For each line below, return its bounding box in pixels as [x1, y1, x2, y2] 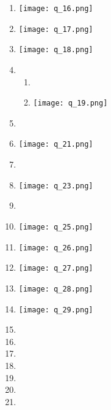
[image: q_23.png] [18, 181, 93, 190]
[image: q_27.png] [18, 264, 93, 273]
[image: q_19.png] [33, 99, 108, 108]
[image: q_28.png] [18, 284, 93, 293]
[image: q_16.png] [18, 4, 93, 13]
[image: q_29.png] [18, 305, 93, 314]
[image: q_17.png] [18, 25, 93, 34]
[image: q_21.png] [18, 140, 93, 149]
